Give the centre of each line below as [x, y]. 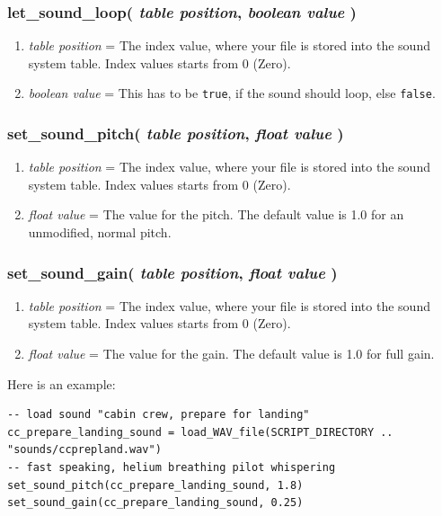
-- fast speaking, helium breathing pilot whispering [172, 468]
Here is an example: [62, 383]
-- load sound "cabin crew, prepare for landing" [159, 415]
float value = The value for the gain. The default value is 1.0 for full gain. [231, 354]
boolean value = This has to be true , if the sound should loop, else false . [232, 93]
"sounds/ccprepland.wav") [84, 450]
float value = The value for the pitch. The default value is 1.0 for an [216, 214]
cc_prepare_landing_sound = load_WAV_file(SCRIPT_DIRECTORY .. [200, 432]
